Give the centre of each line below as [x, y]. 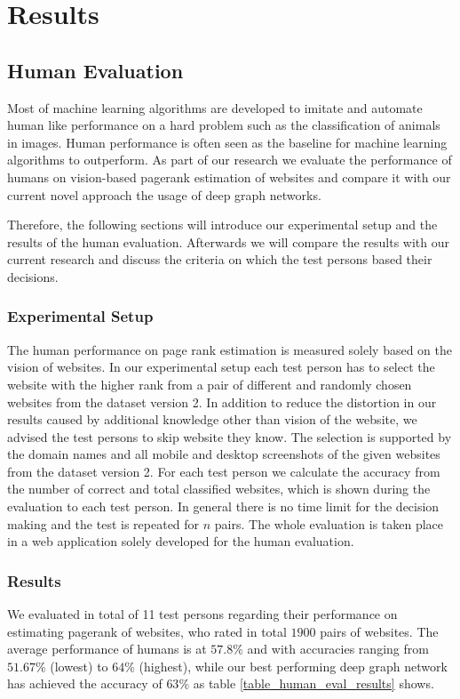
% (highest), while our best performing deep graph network [286, 666]
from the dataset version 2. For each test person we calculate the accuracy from [224, 471]
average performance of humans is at [107, 649]
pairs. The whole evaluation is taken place [329, 523]
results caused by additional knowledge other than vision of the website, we [212, 419]
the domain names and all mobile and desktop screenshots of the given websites [224, 454]
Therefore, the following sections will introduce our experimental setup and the [222, 225]
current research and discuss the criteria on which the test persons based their [220, 259]
